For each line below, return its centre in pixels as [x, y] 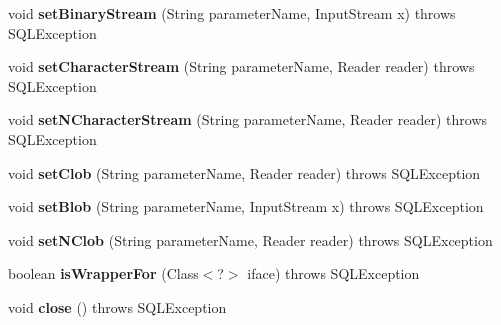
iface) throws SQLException [333, 273]
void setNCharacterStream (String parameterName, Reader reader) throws [248, 119]
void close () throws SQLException [117, 306]
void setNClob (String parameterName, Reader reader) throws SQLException [250, 239]
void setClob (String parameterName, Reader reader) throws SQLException [244, 172]
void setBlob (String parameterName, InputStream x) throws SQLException [246, 206]
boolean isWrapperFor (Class [103, 273]
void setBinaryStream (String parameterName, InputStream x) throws [232, 13]
